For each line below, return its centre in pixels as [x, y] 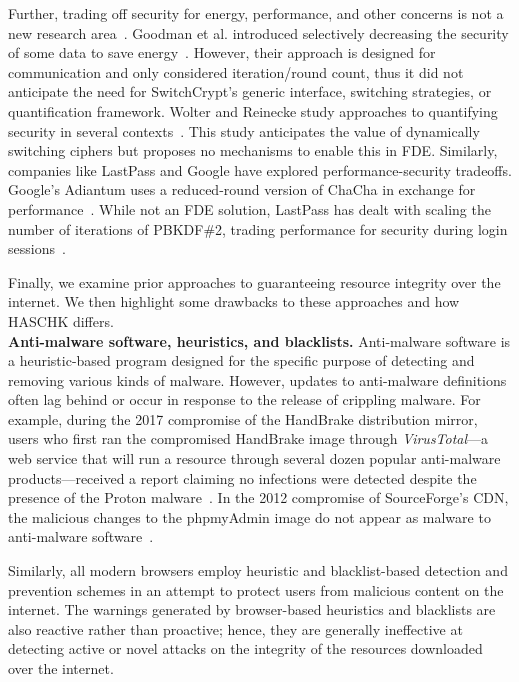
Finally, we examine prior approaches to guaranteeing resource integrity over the [254, 281]
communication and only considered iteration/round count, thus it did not [236, 71]
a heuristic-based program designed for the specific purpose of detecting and [241, 360]
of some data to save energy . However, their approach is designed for [222, 52]
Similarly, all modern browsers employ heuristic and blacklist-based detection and [258, 570]
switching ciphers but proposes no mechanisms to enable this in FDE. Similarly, [253, 150]
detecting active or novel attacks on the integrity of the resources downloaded [245, 648]
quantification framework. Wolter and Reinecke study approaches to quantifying [253, 110]
